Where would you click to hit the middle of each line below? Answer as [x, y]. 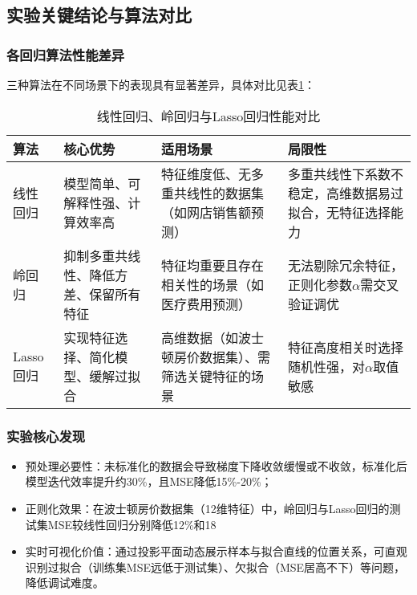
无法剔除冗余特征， [346, 265]
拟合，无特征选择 [340, 212]
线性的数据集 [226, 193]
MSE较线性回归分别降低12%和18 [132, 524]
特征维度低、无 [206, 173]
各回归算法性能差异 [66, 54]
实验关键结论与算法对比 [99, 15]
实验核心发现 [46, 436]
